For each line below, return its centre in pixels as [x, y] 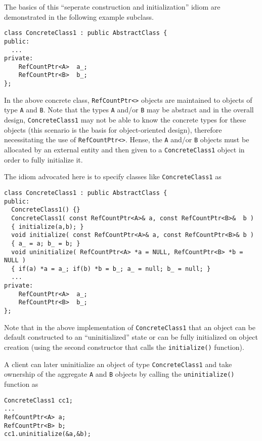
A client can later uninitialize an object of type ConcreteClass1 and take [118, 364]
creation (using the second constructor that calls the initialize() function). [124, 347]
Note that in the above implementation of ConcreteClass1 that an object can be [130, 327]
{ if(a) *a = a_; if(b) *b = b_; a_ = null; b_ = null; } [111, 269]
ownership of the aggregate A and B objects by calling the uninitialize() [119, 374]
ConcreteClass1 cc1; [39, 400]
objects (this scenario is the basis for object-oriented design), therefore [113, 129]
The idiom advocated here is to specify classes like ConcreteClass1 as [113, 176]
